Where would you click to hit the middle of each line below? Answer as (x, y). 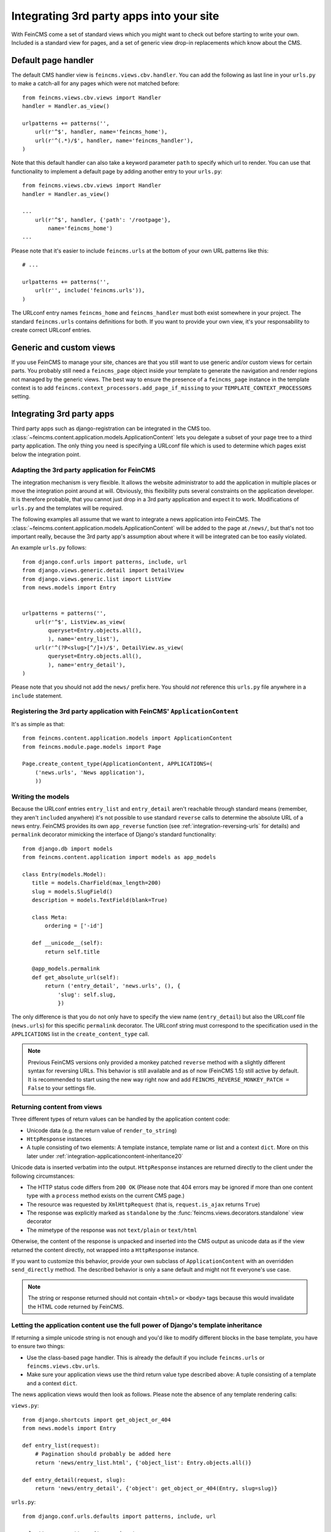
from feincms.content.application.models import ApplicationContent (127, 738)
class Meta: (50, 917)
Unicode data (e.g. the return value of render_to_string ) (102, 1130)
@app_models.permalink (66, 969)
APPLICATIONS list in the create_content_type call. (80, 1034)
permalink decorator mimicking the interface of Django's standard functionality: (114, 835)
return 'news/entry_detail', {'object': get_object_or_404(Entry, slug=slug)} (156, 1488)
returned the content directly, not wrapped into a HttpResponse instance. (105, 1249)
